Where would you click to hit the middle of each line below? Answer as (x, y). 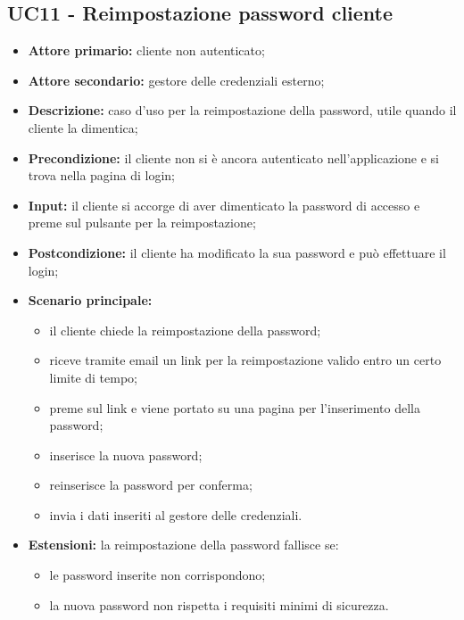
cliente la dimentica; (83, 127)
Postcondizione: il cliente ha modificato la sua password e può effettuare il (237, 252)
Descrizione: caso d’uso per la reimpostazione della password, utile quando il (242, 110)
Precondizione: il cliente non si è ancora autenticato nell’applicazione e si (234, 157)
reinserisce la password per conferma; (151, 485)
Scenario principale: (90, 300)
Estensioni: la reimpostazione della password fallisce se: (183, 545)
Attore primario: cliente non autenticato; (146, 50)
